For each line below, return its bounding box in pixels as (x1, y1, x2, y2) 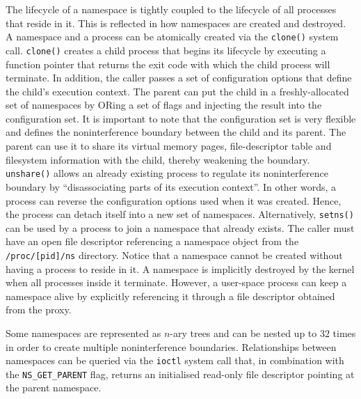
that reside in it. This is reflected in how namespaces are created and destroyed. (6, 15, 346, 30)
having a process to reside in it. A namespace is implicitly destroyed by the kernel (6, 261, 355, 276)
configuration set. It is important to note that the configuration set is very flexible (6, 111, 356, 125)
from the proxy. (6, 302, 72, 317)
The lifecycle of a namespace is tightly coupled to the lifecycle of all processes (6, 2, 337, 16)
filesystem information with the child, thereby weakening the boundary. (6, 152, 310, 166)
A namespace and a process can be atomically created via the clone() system (6, 29, 339, 44)
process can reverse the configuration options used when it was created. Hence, (6, 193, 342, 208)
